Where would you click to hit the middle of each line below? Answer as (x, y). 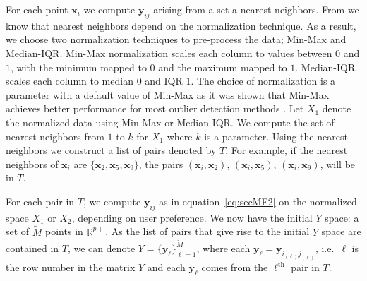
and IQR (164, 81)
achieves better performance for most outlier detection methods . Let (155, 108)
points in (64, 231)
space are (341, 231)
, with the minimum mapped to (79, 67)
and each (166, 267)
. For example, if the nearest (287, 150)
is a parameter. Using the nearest (276, 136)
